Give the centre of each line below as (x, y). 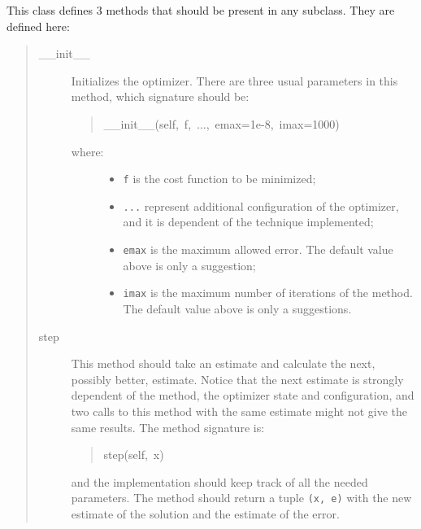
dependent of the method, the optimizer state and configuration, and (243, 395)
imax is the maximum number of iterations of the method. (268, 293)
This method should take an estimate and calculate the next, (223, 363)
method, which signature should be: (160, 96)
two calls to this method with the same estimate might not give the (239, 411)
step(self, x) (134, 455)
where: (87, 151)
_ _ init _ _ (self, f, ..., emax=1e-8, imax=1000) (221, 123)
